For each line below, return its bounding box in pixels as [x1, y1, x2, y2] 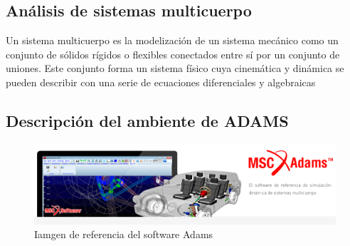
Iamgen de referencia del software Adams [34, 227, 213, 242]
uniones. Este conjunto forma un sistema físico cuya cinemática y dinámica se [6, 61, 344, 76]
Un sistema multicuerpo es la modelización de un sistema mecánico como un [6, 33, 339, 48]
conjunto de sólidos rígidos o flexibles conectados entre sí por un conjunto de [6, 46, 340, 61]
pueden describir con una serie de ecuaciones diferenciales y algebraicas [6, 74, 316, 89]
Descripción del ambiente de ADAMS [6, 109, 289, 131]
